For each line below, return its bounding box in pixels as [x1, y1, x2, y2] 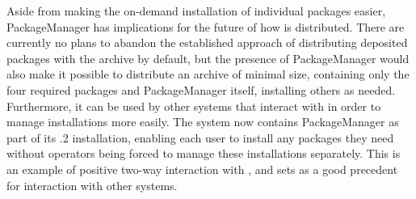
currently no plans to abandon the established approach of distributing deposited [6, 34, 408, 51]
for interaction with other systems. [6, 176, 178, 193]
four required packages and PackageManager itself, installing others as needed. [6, 81, 396, 98]
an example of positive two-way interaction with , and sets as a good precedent [6, 160, 398, 177]
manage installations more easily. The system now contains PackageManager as [6, 113, 399, 130]
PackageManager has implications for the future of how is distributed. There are [6, 18, 405, 35]
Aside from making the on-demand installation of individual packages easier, [6, 2, 386, 19]
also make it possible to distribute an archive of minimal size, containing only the [6, 66, 410, 83]
